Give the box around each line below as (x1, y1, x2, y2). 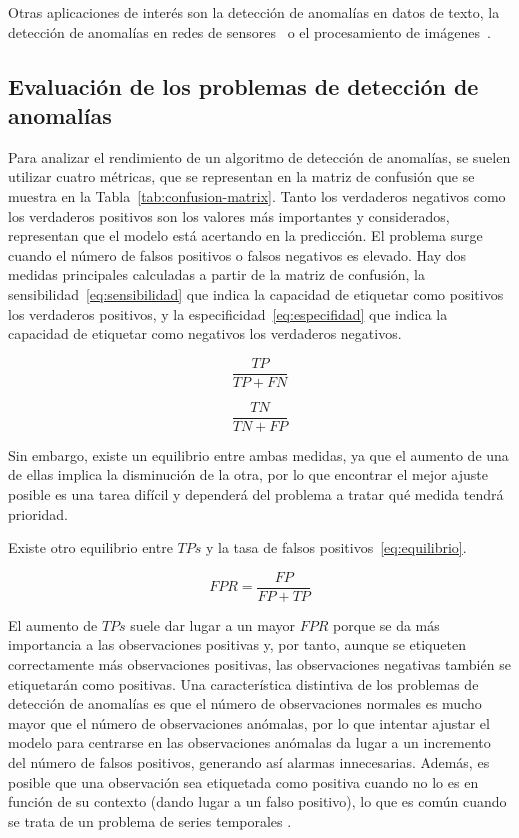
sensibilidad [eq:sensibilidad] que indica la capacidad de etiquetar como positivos (8, 283, 504, 304)
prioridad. (8, 503, 69, 524)
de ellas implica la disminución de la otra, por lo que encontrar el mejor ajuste (8, 464, 488, 485)
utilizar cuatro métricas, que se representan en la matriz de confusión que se (8, 166, 475, 187)
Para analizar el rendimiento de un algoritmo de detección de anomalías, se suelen (8, 146, 511, 167)
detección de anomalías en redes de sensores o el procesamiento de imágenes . (8, 21, 491, 42)
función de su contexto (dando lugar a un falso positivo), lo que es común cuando (8, 791, 507, 812)
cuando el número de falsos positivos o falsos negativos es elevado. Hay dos (8, 244, 467, 265)
